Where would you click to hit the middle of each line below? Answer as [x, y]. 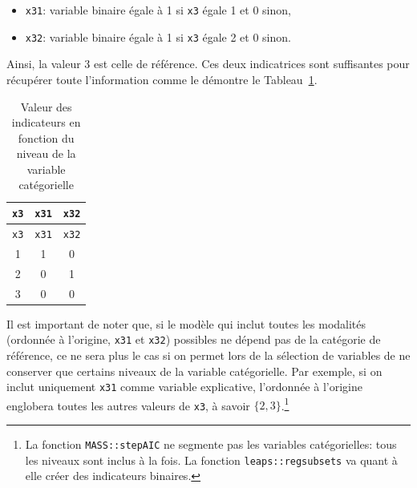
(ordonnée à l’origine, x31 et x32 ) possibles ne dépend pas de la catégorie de [194, 339]
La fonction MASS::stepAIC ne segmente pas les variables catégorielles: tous [211, 444]
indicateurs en [46, 122]
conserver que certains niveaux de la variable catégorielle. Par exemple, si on [194, 371]
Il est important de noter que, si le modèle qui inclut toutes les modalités [186, 323]
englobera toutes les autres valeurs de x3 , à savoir [128, 405]
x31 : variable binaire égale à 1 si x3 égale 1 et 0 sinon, [158, 10]
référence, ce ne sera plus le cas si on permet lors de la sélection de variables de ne [208, 355]
